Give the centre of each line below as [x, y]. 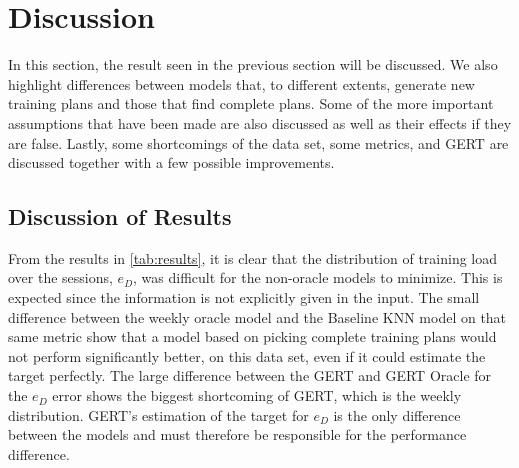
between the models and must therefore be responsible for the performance [237, 434]
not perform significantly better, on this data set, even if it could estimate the [247, 355]
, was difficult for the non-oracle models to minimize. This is [318, 277]
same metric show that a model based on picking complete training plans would [252, 336]
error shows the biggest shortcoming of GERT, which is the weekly [257, 395]
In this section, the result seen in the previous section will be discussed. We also [253, 64]
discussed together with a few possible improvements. [171, 162]
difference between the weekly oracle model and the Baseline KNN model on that [257, 316]
